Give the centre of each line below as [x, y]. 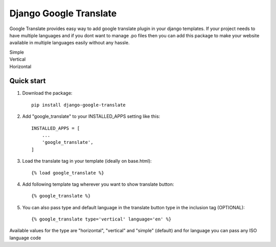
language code [25, 238]
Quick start [28, 81]
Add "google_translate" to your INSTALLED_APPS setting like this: [91, 116]
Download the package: [47, 93]
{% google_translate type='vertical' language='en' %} [101, 219]
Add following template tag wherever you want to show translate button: [98, 184]
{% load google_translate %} [68, 173]
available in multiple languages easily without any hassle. [70, 43]
